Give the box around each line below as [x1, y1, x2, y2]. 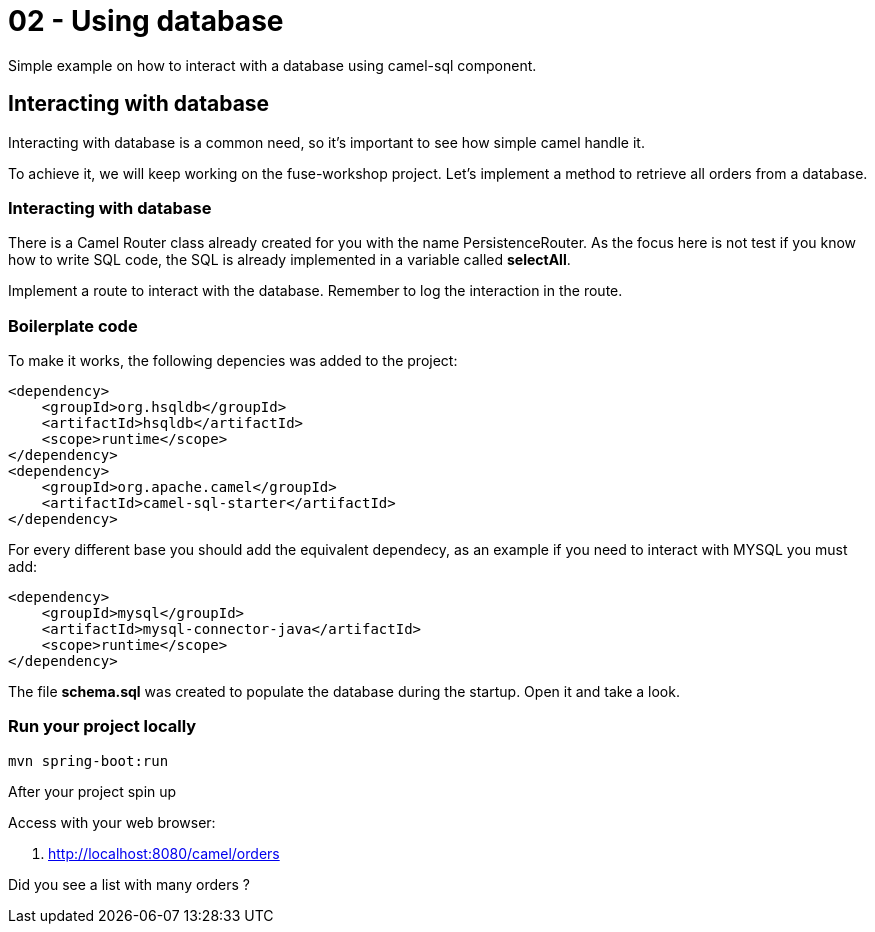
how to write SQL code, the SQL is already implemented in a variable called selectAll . [8, 251, 571, 269]
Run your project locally [8, 716, 197, 737]
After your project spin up [8, 782, 177, 800]
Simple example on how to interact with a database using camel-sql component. [8, 56, 537, 74]
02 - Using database [8, 4, 284, 38]
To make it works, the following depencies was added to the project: [8, 352, 458, 370]
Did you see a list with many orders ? [8, 875, 250, 893]
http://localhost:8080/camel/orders [48, 844, 280, 862]
